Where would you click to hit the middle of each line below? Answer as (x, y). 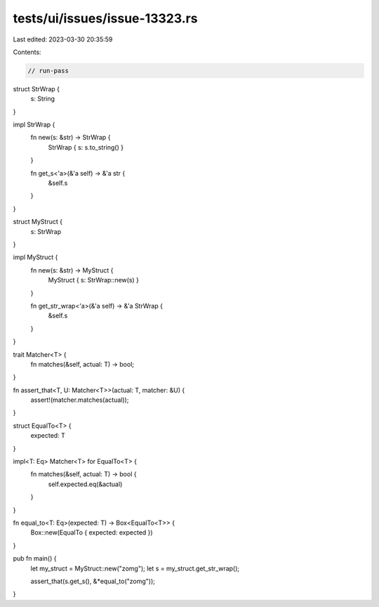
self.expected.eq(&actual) (85, 484)
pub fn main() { (35, 559)
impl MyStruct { (35, 257)
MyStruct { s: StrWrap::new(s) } (94, 280)
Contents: (27, 52)
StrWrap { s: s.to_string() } (86, 147)
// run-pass (48, 71)
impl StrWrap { (34, 125)
